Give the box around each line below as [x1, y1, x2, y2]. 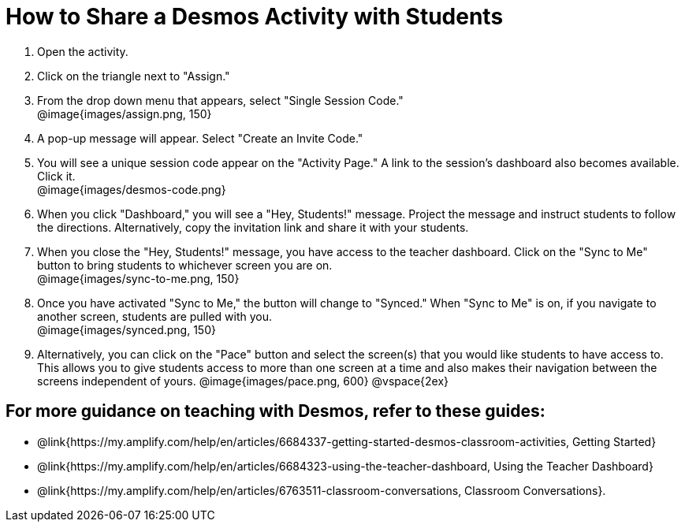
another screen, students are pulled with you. [37, 309, 273, 323]
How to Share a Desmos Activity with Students [6, 3, 504, 30]
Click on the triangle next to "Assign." [37, 69, 230, 83]
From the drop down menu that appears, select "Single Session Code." [37, 93, 404, 107]
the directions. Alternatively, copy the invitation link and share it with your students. [37, 220, 469, 234]
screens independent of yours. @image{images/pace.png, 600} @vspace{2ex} [37, 374, 449, 388]
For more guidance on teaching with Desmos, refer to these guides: [6, 401, 545, 422]
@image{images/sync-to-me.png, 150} [37, 271, 240, 285]
